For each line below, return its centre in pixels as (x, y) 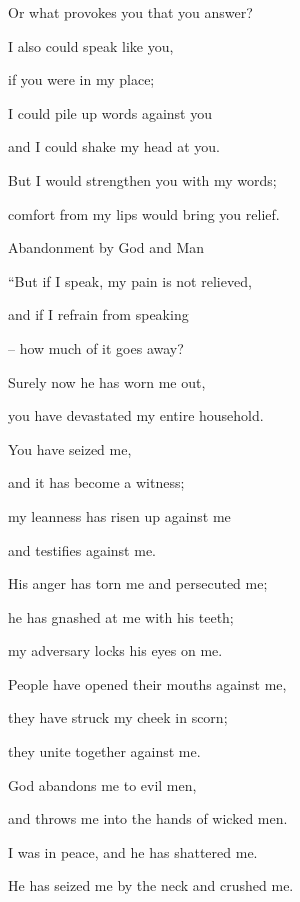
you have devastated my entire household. (136, 415)
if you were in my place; (81, 79)
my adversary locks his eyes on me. (115, 650)
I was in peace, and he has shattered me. (133, 851)
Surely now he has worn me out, (107, 381)
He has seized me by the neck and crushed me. (151, 885)
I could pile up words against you (110, 112)
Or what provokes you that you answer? (130, 12)
